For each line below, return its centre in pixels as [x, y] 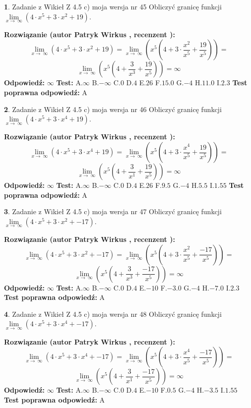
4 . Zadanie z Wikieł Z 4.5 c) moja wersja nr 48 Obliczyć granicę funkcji [113, 314]
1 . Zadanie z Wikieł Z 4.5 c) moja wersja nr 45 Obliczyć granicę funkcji [113, 6]
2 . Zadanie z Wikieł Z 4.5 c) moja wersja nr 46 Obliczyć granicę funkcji [113, 109]
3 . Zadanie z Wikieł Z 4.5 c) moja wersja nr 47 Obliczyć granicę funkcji [113, 211]
